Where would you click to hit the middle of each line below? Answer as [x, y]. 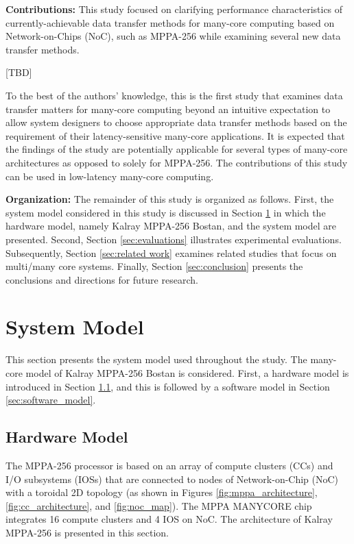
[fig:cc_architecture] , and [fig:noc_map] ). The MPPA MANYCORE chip [159, 505]
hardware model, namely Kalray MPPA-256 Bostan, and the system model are [171, 226]
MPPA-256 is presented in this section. [87, 532]
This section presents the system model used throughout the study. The [156, 359]
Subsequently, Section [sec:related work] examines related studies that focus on [171, 252]
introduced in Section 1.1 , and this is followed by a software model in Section [168, 386]
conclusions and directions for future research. [102, 279]
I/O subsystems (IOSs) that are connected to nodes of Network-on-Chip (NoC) [172, 479]
